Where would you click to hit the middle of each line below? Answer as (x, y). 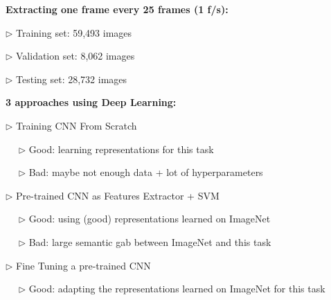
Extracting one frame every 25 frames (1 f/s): (117, 9)
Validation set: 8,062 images (75, 56)
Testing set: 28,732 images (72, 79)
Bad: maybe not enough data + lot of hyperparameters (146, 172)
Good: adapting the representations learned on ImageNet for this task (177, 289)
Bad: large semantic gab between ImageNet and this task (150, 241)
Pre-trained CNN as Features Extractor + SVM (118, 195)
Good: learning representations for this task (121, 149)
